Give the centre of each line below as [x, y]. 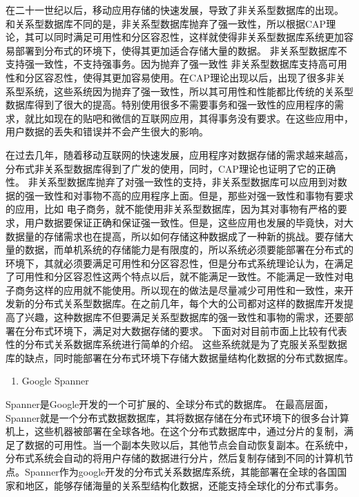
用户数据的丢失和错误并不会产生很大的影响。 [107, 131]
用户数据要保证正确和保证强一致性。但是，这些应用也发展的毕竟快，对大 [189, 222]
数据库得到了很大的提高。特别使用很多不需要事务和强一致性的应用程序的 [170, 105]
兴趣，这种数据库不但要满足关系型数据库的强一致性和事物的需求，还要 [184, 317]
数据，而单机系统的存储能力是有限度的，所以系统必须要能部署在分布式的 [189, 250]
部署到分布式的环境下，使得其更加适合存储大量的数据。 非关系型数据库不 [181, 50]
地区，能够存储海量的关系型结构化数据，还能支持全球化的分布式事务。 [184, 485]
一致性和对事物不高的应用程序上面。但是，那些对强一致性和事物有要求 [194, 195]
